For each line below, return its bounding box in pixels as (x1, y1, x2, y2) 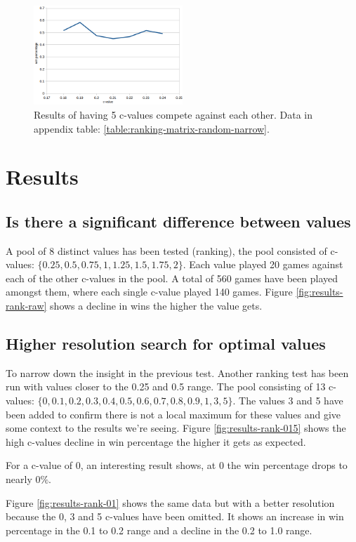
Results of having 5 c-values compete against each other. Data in (34, 107, 312, 121)
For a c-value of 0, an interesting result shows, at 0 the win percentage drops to (6, 458, 348, 472)
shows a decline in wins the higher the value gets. (50, 298, 263, 313)
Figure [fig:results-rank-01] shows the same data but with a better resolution (6, 495, 335, 510)
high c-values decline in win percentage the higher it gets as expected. (6, 434, 306, 449)
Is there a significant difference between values (6, 210, 351, 232)
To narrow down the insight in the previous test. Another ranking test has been (6, 365, 349, 380)
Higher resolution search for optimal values (6, 333, 326, 355)
